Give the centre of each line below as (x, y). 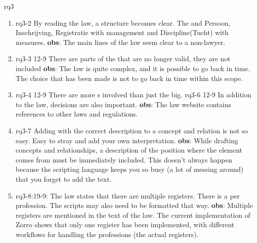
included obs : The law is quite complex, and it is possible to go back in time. (133, 68)
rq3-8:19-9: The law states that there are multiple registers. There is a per (128, 195)
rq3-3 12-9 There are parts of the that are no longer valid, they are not (123, 59)
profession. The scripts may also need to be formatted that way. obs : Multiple (134, 205)
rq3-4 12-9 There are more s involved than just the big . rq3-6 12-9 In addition (133, 95)
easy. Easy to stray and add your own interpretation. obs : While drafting (127, 140)
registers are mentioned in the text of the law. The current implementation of (133, 215)
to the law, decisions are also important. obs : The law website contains (123, 104)
